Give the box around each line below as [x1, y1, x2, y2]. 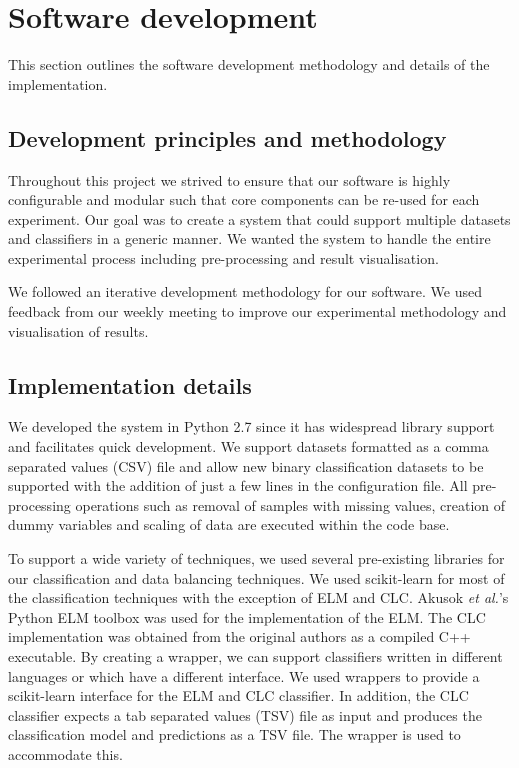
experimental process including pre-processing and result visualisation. [8, 247, 439, 268]
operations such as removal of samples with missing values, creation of [75, 494, 506, 515]
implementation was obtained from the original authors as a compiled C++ [8, 626, 471, 647]
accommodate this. [8, 743, 123, 764]
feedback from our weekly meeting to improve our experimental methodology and [8, 301, 507, 322]
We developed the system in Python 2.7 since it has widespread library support [8, 416, 495, 437]
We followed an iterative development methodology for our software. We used [8, 281, 482, 302]
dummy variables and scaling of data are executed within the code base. [8, 514, 450, 535]
